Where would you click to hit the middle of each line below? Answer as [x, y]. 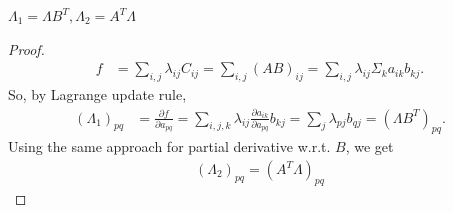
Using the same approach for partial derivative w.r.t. [169, 146]
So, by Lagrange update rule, [97, 94]
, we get [369, 146]
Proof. [26, 48]
